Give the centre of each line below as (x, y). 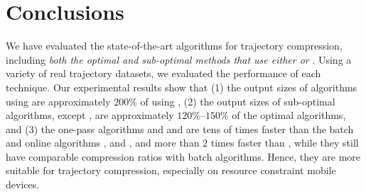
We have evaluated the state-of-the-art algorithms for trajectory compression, (174, 46)
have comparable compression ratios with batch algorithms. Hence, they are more (183, 156)
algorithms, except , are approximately (90, 115)
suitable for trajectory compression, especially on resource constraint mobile (171, 170)
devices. (23, 184)
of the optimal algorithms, (289, 115)
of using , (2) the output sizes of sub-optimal (238, 101)
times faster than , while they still (285, 143)
